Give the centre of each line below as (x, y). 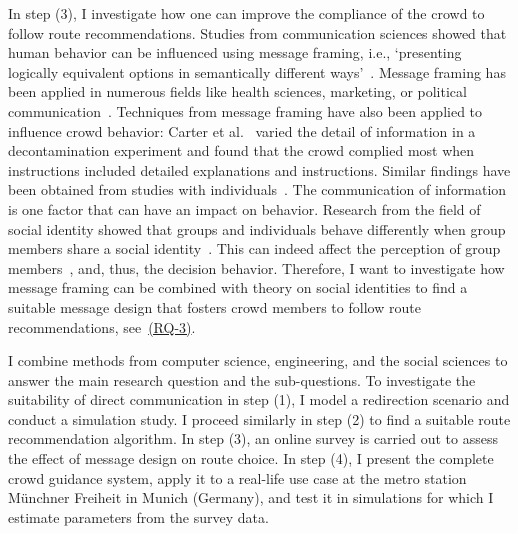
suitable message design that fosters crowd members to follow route (214, 306)
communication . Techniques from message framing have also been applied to (245, 110)
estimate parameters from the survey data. (138, 516)
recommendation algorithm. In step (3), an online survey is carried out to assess (253, 438)
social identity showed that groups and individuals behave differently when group (257, 228)
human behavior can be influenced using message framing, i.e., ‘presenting (235, 52)
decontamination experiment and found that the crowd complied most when (241, 150)
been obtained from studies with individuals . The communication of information (257, 189)
